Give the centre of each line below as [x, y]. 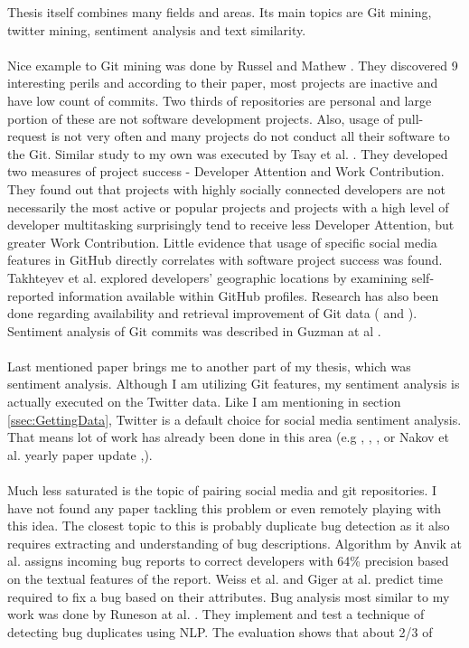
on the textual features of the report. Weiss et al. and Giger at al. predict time [225, 578]
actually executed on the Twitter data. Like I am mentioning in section [204, 402]
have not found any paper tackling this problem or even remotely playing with [225, 507]
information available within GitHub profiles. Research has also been [249, 295]
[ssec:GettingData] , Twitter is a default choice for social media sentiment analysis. [234, 419]
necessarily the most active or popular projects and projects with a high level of [228, 207]
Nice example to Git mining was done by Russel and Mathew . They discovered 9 [233, 65]
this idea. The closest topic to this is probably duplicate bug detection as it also [229, 526]
